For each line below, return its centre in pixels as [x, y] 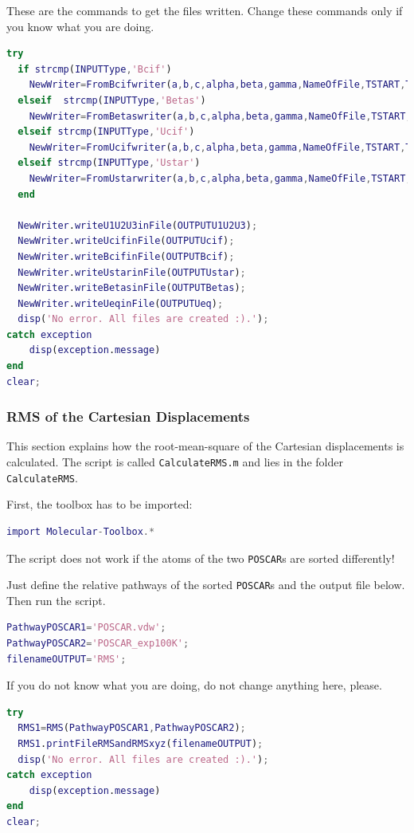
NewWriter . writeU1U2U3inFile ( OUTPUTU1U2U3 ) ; [138, 225]
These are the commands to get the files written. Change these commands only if [205, 10]
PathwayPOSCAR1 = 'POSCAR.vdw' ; [86, 628]
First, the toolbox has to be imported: [100, 504]
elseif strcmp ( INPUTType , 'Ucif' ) [106, 132]
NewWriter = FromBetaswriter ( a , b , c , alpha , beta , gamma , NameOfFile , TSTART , [220, 116]
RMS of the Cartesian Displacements [128, 416]
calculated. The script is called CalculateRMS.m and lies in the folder [175, 462]
